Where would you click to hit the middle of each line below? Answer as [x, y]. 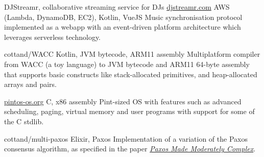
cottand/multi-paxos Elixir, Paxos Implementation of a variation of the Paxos [126, 138]
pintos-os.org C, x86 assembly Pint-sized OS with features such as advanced [123, 101]
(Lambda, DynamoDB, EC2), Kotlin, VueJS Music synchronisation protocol [123, 17]
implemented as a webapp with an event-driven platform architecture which [123, 27]
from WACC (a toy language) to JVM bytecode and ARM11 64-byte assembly [127, 64]
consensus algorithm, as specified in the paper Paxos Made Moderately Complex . [130, 149]
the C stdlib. [24, 121]
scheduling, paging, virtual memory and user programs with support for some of [129, 111]
